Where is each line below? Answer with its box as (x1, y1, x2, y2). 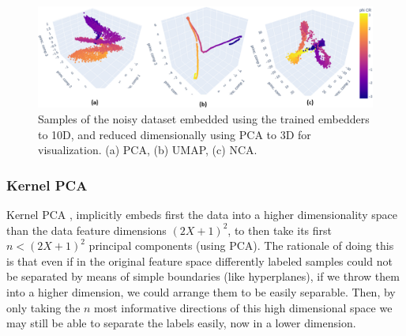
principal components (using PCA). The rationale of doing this (88, 237, 394, 254)
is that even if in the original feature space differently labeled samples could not (6, 252, 393, 269)
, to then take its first (227, 221, 332, 238)
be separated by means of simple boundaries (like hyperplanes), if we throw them (6, 268, 400, 285)
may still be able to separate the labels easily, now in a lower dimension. (6, 315, 356, 331)
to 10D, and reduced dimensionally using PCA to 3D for (38, 126, 311, 142)
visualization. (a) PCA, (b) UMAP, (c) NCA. (38, 142, 258, 158)
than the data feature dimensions (6, 221, 167, 238)
